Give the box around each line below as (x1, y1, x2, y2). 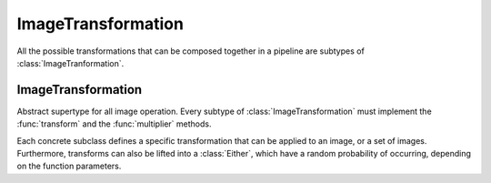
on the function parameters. (16, 160, 122, 172)
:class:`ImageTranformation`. (16, 57, 125, 68)
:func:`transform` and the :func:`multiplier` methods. (16, 118, 213, 129)
